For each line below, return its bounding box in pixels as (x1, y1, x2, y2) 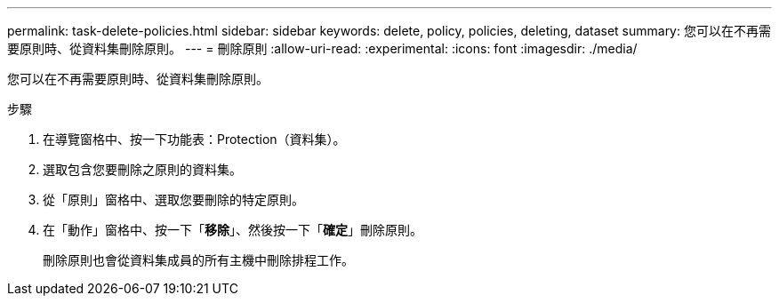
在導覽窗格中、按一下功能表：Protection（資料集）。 (43, 132, 346, 147)
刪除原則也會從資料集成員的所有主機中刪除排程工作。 (43, 252, 354, 267)
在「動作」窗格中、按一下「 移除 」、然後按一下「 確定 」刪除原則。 (43, 222, 422, 237)
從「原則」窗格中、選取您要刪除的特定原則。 (43, 192, 304, 207)
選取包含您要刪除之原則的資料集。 (43, 162, 242, 177)
